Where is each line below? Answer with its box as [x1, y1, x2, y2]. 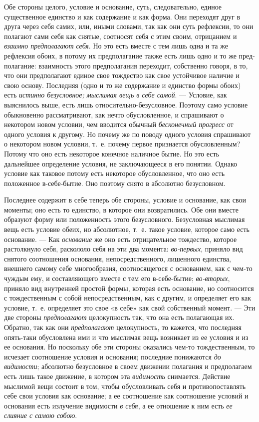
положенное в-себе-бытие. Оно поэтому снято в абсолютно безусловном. [4, 177, 226, 188]
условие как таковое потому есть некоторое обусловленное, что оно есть [4, 168, 225, 178]
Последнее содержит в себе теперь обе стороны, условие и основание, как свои [4, 194, 246, 205]
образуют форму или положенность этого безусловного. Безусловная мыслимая [4, 214, 245, 224]
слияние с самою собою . [4, 410, 77, 420]
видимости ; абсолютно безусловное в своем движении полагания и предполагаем [4, 361, 252, 371]
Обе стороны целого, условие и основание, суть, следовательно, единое [4, 1, 222, 11]
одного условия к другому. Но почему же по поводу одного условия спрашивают [4, 128, 251, 139]
